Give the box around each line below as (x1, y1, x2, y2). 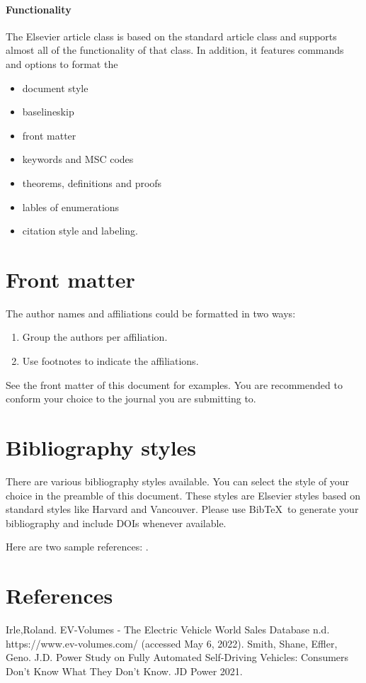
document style (22, 80, 88, 95)
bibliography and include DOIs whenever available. (6, 515, 227, 530)
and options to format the (6, 56, 118, 71)
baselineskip (22, 104, 74, 119)
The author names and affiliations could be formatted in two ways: (6, 305, 296, 320)
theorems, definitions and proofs (22, 175, 162, 190)
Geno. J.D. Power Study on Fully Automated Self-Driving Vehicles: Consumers (6, 650, 349, 665)
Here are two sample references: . (6, 539, 149, 554)
